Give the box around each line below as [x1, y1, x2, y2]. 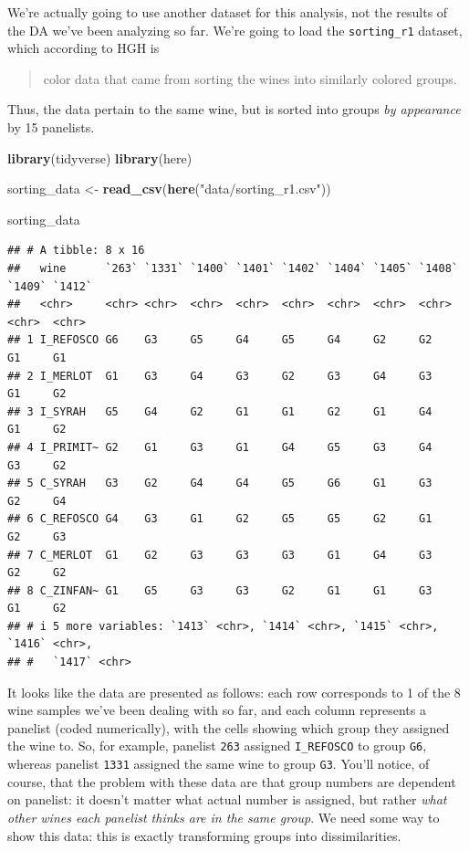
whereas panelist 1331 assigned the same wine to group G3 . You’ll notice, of [7, 754, 430, 773]
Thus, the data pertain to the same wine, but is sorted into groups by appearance [7, 100, 461, 119]
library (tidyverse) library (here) [7, 148, 193, 167]
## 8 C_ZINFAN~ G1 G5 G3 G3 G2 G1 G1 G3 [7, 583, 433, 597]
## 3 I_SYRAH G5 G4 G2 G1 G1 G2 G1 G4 [7, 404, 433, 418]
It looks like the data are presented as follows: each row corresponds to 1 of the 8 [7, 682, 461, 701]
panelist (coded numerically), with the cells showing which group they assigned [7, 718, 450, 737]
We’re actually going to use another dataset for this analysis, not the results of [7, 3, 448, 21]
